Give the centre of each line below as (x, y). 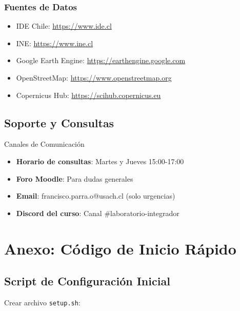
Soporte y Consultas (59, 122)
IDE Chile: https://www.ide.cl (64, 26)
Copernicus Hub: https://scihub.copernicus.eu (88, 95)
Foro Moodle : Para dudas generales (75, 178)
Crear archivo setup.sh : (42, 302)
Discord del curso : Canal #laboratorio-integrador (98, 213)
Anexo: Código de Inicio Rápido (120, 248)
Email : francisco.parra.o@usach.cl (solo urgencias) (96, 196)
